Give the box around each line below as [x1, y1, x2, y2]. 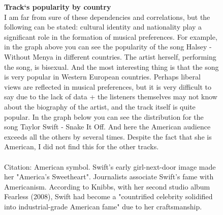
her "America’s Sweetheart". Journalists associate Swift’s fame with [4, 171, 214, 182]
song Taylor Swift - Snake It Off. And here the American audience [4, 121, 211, 132]
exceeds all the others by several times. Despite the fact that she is [4, 131, 212, 142]
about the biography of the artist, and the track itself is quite [4, 101, 196, 112]
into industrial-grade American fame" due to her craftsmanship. [4, 201, 202, 211]
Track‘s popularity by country [4, 2, 111, 12]
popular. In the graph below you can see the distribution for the [4, 111, 204, 122]
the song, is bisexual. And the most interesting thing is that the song [4, 61, 219, 72]
